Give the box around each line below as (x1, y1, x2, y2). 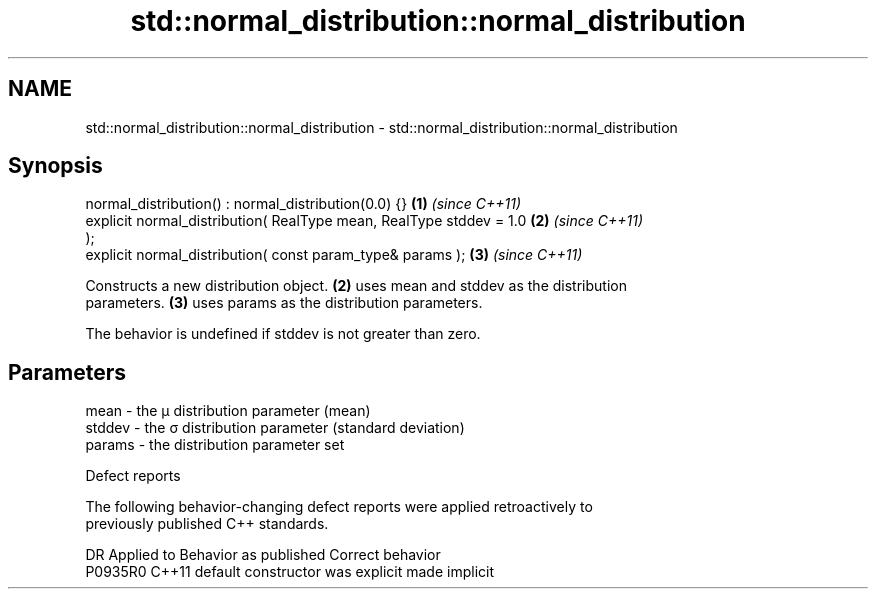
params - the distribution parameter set (85, 436, 345, 454)
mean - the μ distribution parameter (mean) (85, 402, 371, 420)
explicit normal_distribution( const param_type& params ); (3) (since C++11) (85, 246, 583, 264)
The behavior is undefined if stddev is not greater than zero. (85, 325, 481, 343)
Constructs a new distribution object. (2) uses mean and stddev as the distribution (85, 277, 627, 295)
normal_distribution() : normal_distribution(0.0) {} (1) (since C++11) (85, 195, 522, 213)
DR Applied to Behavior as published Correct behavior (85, 546, 441, 564)
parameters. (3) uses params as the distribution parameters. (85, 294, 483, 312)
